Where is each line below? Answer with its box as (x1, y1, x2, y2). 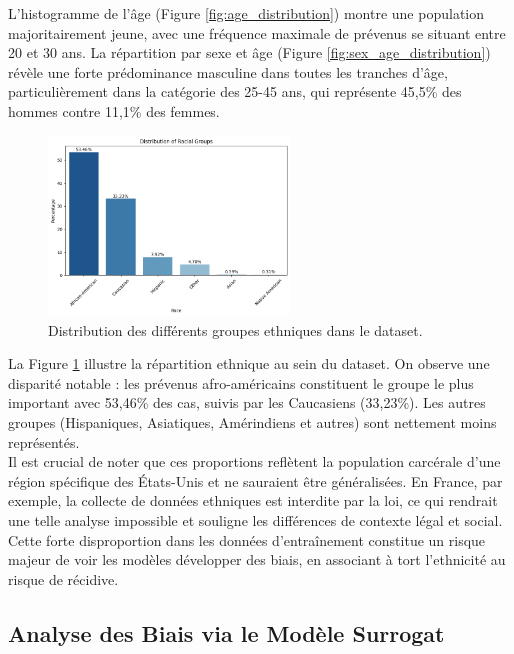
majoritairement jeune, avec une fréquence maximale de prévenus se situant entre (8, 22, 506, 43)
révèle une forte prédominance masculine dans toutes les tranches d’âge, (8, 61, 448, 82)
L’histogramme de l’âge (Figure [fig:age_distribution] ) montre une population (8, 3, 485, 23)
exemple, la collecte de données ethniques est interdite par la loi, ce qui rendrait (8, 490, 498, 511)
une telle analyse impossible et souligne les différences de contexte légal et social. (8, 509, 503, 530)
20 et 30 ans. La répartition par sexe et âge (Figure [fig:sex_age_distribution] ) (8, 42, 491, 63)
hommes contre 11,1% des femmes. (8, 100, 220, 121)
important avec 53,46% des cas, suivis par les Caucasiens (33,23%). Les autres (8, 392, 486, 413)
